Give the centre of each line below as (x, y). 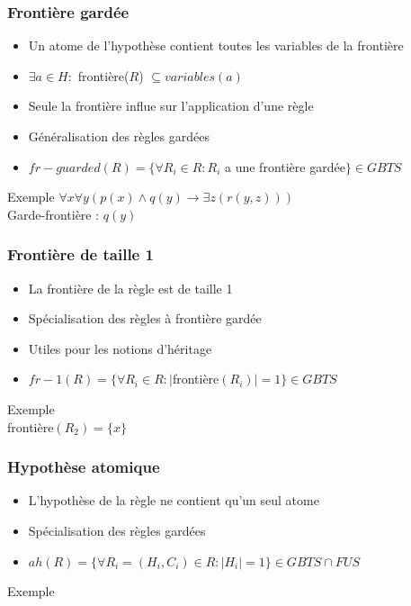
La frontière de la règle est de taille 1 (130, 288)
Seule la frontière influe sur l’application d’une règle (171, 106)
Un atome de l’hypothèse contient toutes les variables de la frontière (216, 45)
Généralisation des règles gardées (119, 136)
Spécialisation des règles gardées (117, 530)
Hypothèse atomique (84, 467)
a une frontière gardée (285, 166)
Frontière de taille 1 (80, 254)
